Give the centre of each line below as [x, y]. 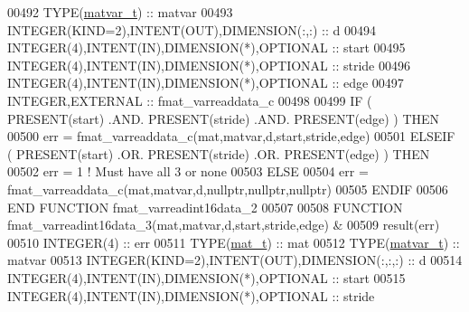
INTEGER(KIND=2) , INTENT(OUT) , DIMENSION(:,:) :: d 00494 [192, 29]
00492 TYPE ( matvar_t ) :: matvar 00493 [120, 12]
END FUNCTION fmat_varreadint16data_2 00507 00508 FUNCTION [205, 207]
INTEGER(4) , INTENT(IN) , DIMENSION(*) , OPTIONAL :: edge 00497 [206, 83]
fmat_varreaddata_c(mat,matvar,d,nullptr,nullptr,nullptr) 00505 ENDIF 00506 [228, 189]
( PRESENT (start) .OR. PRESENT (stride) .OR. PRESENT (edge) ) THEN [219, 153]
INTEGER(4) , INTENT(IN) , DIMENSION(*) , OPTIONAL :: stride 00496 [209, 65]
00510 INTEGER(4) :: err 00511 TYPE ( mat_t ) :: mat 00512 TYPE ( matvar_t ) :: [234, 242]
